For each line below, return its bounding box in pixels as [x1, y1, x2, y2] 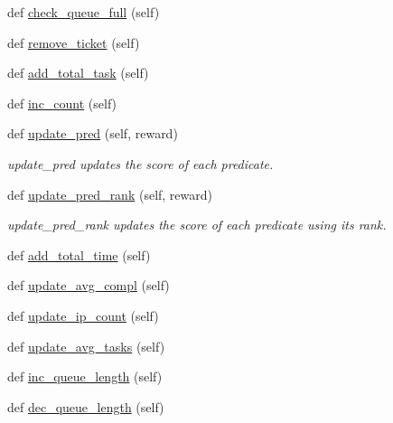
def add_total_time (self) [7, 245, 151, 264]
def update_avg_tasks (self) [7, 336, 165, 355]
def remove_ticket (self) [7, 33, 140, 52]
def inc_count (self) [7, 93, 117, 112]
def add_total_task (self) [7, 63, 149, 82]
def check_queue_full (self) [7, 3, 160, 21]
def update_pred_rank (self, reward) [7, 184, 213, 203]
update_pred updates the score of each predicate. [7, 154, 274, 173]
